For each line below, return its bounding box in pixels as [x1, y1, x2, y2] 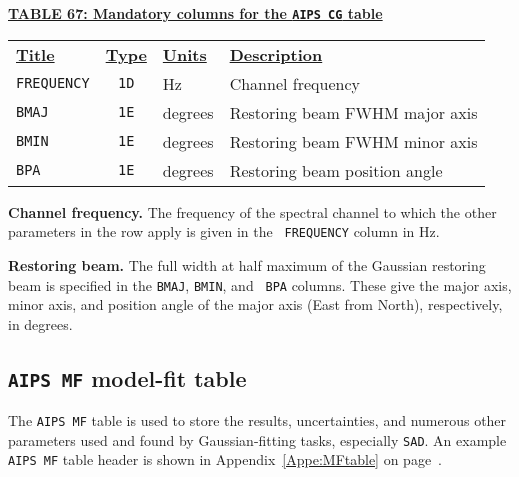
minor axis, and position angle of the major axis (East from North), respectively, [8, 294, 503, 315]
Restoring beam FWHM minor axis [229, 129, 478, 153]
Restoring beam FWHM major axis [229, 100, 478, 124]
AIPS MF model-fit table [8, 362, 247, 393]
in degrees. [8, 313, 73, 334]
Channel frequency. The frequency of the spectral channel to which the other [8, 201, 497, 222]
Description [229, 42, 323, 66]
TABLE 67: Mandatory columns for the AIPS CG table [8, 3, 383, 23]
